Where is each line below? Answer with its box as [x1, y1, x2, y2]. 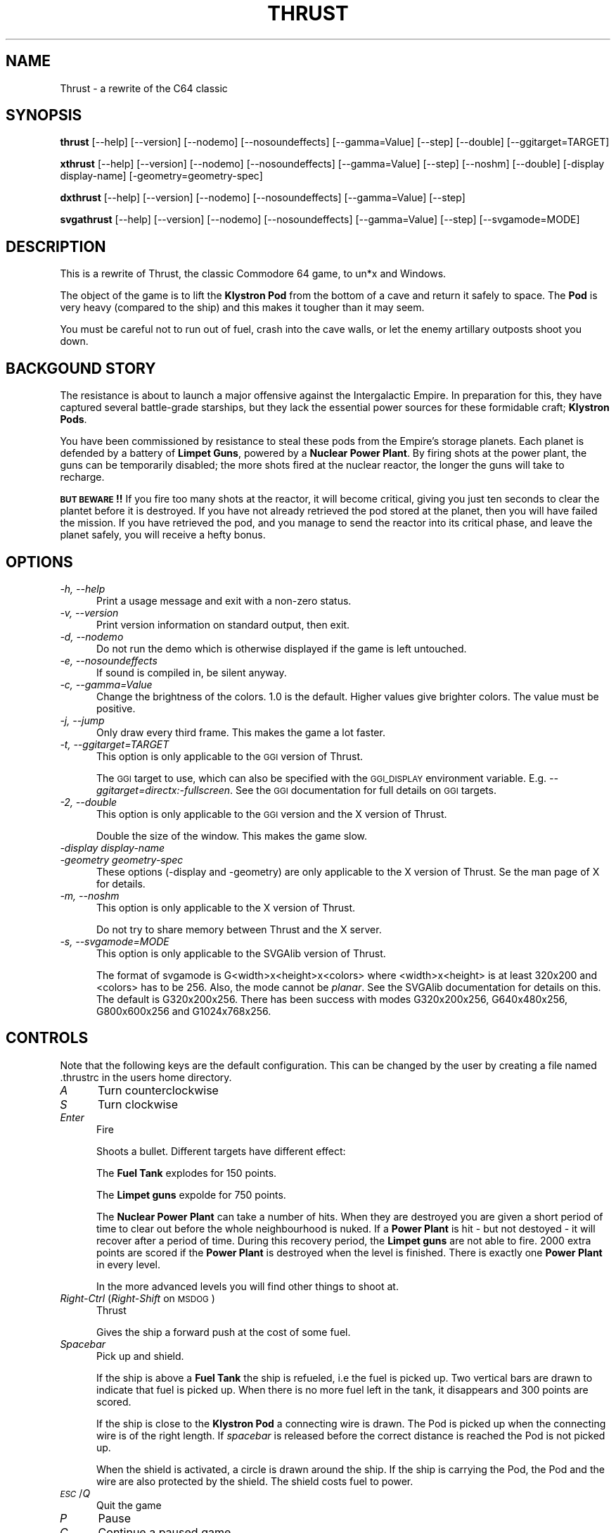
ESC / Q [60, 1487, 91, 1499]
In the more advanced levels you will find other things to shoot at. [96, 1280, 399, 1292]
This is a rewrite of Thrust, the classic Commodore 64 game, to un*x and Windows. [60, 267, 447, 280]
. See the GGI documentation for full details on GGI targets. [230, 783, 496, 796]
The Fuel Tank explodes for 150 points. [96, 1166, 277, 1179]
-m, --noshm [60, 889, 120, 902]
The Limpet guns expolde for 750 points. [96, 1188, 286, 1201]
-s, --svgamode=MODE [60, 935, 169, 947]
